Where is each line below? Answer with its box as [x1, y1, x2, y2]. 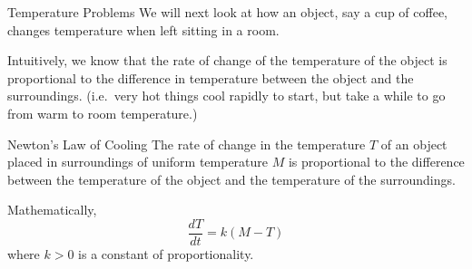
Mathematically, [7, 200, 97, 219]
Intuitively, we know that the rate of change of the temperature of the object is [7, 51, 447, 70]
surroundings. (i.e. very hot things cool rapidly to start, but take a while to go [7, 86, 446, 105]
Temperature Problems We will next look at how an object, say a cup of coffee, [7, 3, 448, 21]
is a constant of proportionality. [78, 245, 254, 263]
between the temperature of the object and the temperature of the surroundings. [7, 169, 456, 188]
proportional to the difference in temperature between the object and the [7, 68, 414, 87]
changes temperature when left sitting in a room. [7, 20, 280, 39]
